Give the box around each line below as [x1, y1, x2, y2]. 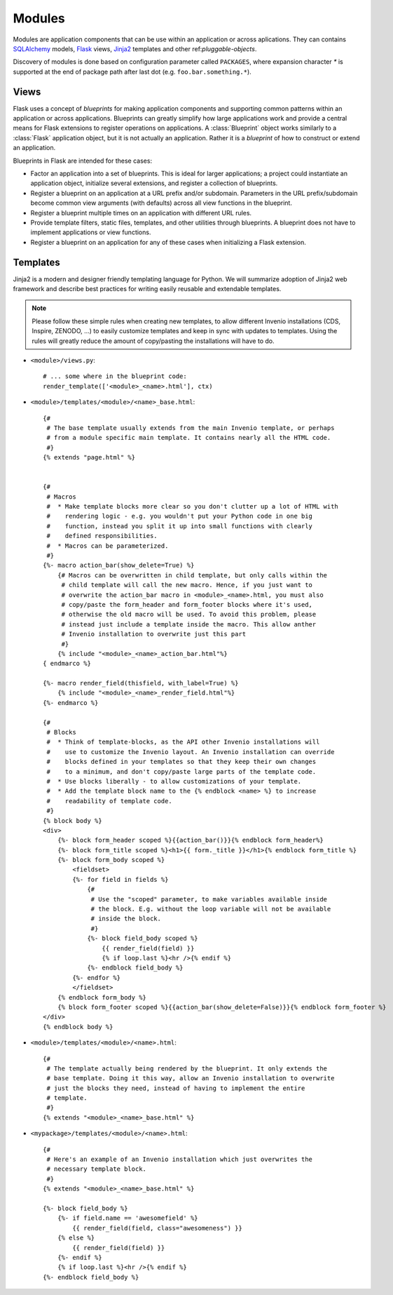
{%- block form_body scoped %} [57, 856, 165, 864]
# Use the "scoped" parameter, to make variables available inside [90, 895, 328, 903]
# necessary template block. [46, 1165, 147, 1173]
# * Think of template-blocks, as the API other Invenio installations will [46, 738, 320, 746]
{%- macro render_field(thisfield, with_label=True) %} [43, 679, 239, 687]
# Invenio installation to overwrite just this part [61, 630, 247, 638]
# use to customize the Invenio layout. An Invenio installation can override [46, 748, 335, 756]
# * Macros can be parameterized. [46, 542, 169, 550]
